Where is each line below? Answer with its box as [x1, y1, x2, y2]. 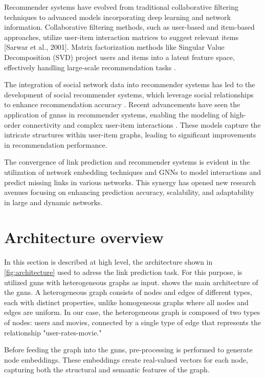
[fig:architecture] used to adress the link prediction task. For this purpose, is [4, 267, 242, 277]
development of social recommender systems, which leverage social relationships [4, 89, 254, 100]
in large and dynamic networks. [4, 196, 103, 207]
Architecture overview [4, 227, 164, 248]
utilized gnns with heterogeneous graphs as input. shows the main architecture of [4, 276, 258, 287]
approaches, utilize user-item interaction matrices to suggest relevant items [4, 31, 238, 42]
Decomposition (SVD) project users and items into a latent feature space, [4, 51, 235, 62]
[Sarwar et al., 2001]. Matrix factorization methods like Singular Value [4, 42, 225, 52]
